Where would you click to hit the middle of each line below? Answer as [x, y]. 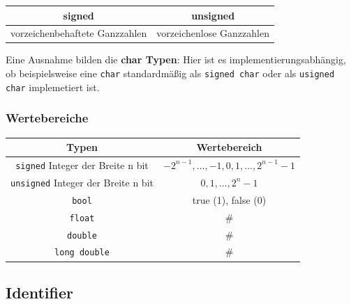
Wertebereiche [47, 118]
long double [82, 253]
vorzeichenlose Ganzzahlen [213, 33]
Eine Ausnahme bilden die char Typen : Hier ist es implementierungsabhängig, [176, 59]
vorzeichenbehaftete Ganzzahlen [79, 33]
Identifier [39, 292]
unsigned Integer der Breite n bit [82, 182]
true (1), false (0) [229, 199]
